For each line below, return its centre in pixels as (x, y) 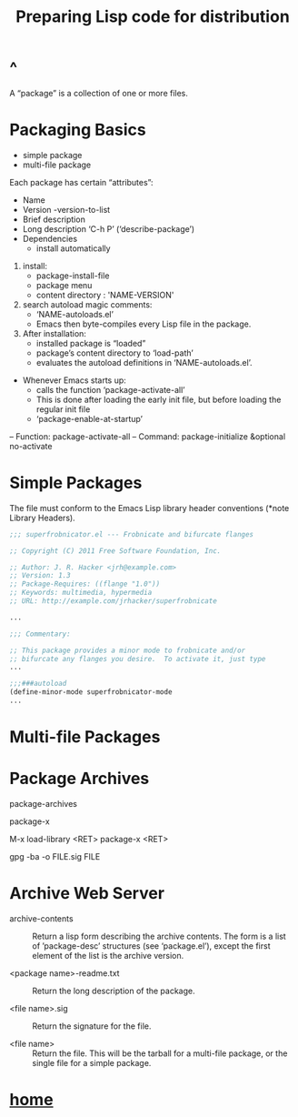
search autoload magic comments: (87, 304)
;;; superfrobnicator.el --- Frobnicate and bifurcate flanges (132, 534)
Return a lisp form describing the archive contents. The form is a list (159, 936)
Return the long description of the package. (114, 991)
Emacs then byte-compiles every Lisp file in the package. (144, 324)
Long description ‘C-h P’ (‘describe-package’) (109, 228)
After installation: (54, 333)
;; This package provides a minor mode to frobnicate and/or (128, 650)
